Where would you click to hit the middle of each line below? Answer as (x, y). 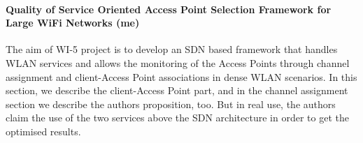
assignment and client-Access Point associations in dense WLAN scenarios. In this (181, 76)
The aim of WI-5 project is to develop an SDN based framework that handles (172, 49)
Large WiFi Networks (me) (73, 23)
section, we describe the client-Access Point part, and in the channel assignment (177, 90)
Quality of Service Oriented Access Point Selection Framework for (169, 9)
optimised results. (43, 131)
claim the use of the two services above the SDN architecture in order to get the (177, 118)
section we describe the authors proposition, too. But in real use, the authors (171, 104)
